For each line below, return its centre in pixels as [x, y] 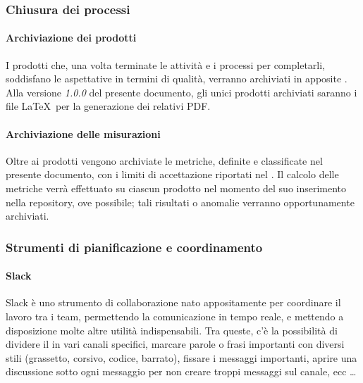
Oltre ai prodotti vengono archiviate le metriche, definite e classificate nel [164, 160]
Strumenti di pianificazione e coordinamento [134, 247]
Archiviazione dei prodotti [71, 38]
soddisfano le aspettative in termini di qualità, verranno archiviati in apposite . [177, 79]
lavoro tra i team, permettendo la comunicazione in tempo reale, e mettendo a [175, 316]
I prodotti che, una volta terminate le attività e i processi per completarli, [166, 64]
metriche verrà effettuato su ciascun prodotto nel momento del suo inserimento [176, 188]
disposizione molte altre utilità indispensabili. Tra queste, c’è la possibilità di [172, 330]
